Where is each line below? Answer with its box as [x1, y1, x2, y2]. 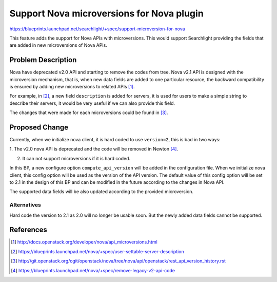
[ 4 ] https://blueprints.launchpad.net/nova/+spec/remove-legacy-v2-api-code [11, 267, 175, 273]
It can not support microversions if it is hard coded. [22, 155, 131, 161]
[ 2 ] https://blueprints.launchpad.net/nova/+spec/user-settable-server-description [11, 248, 184, 254]
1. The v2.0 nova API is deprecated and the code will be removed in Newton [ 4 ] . [9, 146, 179, 152]
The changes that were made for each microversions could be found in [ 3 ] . [9, 109, 168, 116]
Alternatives [9, 201, 41, 209]
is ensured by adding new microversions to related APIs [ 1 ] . [9, 84, 135, 90]
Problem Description [9, 55, 77, 64]
